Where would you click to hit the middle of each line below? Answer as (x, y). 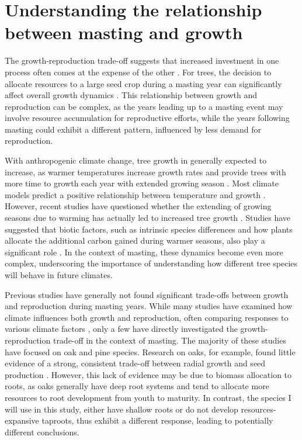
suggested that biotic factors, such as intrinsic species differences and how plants (149, 229)
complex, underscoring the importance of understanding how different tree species (151, 263)
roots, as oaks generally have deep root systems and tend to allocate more (137, 386)
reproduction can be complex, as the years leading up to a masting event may (144, 106)
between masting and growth (124, 32)
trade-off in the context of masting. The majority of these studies (169, 340)
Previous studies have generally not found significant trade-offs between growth (147, 294)
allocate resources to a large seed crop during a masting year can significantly (143, 83)
